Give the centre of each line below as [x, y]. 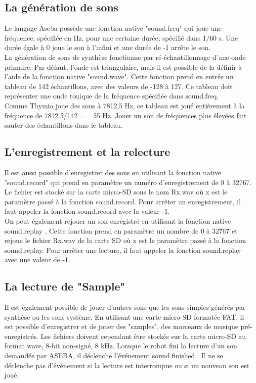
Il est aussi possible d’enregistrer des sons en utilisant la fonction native [113, 172]
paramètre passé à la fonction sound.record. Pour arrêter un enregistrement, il [123, 201]
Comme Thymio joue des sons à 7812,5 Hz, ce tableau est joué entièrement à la [125, 105]
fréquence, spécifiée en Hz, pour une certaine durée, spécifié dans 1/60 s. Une [121, 37]
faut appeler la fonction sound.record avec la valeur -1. [87, 211]
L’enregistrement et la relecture [87, 152]
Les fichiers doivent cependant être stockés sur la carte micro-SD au [143, 336]
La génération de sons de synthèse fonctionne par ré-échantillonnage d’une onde [125, 57]
